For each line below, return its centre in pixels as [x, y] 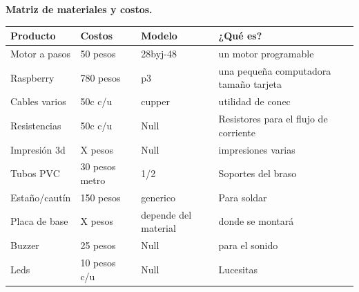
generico [158, 197]
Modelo [159, 36]
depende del [166, 214]
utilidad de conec [254, 101]
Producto [33, 36]
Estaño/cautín [41, 197]
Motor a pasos [40, 53]
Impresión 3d [38, 149]
